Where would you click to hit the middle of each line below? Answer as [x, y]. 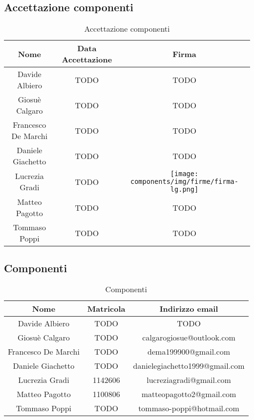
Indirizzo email [189, 309]
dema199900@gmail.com [189, 352]
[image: [184, 174]
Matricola [106, 309]
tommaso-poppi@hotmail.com [189, 408]
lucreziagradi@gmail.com [189, 380]
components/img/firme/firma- [184, 182]
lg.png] [184, 190]
